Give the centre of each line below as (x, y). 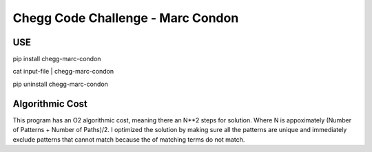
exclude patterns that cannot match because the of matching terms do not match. (129, 139)
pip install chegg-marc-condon (57, 59)
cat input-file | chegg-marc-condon (63, 72)
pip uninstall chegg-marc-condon (60, 84)
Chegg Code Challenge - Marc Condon (126, 18)
